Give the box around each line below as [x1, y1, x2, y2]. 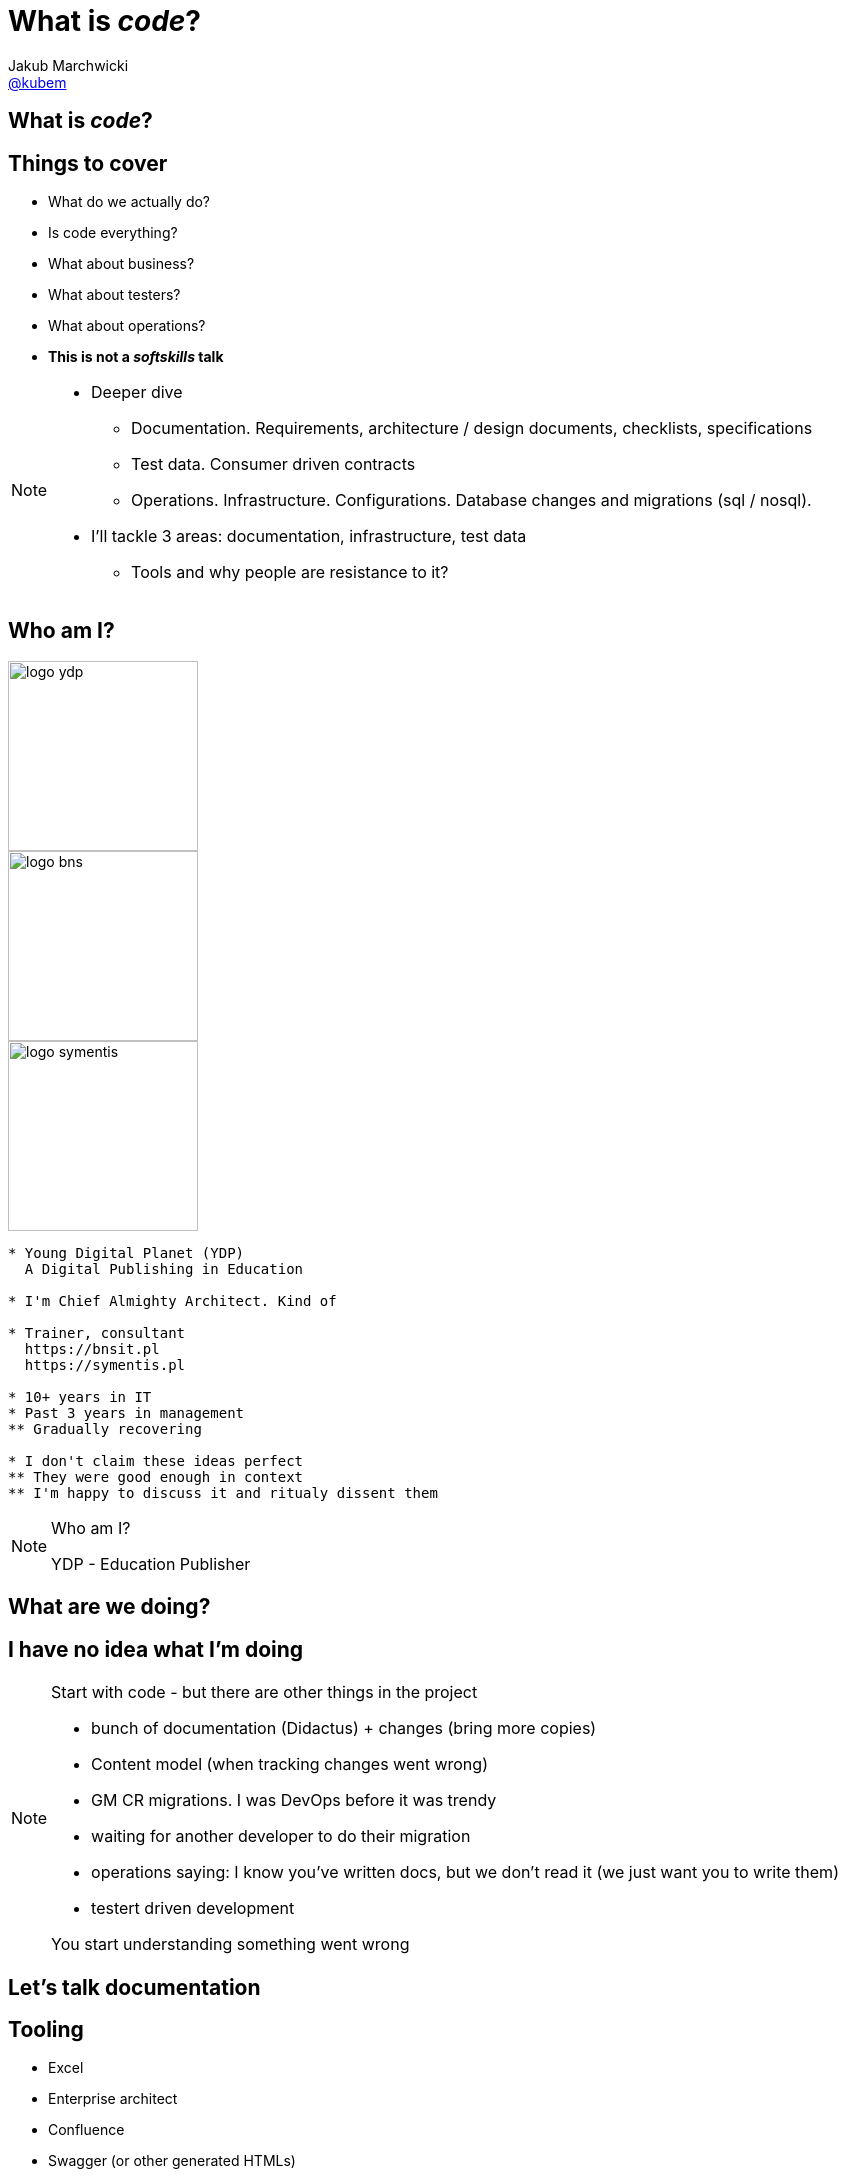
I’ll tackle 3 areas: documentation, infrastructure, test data [91, 526, 527, 547]
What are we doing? [8, 1594, 211, 1620]
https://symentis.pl [24, 1356, 186, 1373]
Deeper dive [91, 382, 183, 403]
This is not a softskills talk [48, 348, 224, 366]
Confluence [48, 2121, 125, 2139]
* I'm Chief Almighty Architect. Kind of [8, 1292, 337, 1309]
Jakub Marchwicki [8, 56, 129, 74]
